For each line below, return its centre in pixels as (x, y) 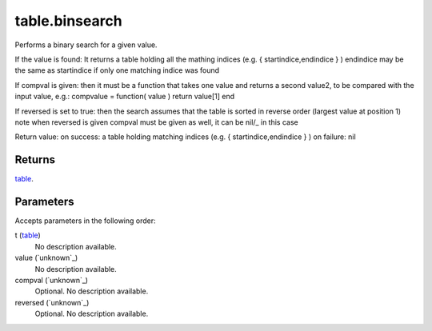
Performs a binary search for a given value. (86, 45)
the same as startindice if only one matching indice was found (117, 70)
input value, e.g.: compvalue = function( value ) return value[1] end (125, 97)
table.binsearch (69, 21)
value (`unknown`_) (46, 258)
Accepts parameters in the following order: (85, 221)
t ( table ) (28, 235)
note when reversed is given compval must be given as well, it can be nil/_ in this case (157, 122)
